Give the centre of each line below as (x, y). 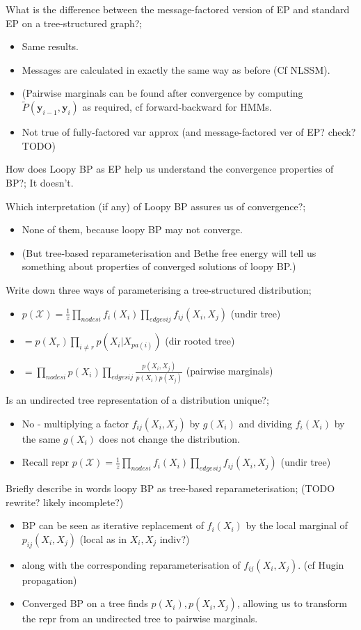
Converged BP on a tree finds (85, 603)
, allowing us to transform (292, 603)
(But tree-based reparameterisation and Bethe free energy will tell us (169, 252)
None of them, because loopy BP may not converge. (132, 229)
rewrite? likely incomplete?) (65, 502)
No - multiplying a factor (75, 423)
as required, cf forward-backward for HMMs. (177, 107)
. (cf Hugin (321, 564)
